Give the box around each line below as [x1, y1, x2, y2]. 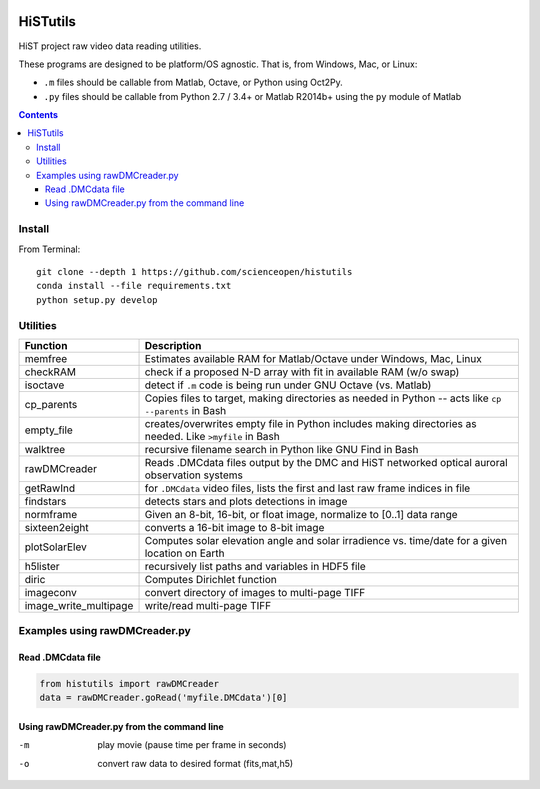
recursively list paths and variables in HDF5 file [144, 559, 366, 573]
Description [144, 338, 202, 352]
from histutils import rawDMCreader [39, 678, 220, 690]
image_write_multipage [24, 598, 134, 612]
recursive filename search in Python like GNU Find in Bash [144, 442, 419, 456]
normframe [24, 507, 78, 521]
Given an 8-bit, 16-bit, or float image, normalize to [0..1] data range [144, 507, 459, 521]
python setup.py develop [36, 294, 158, 305]
